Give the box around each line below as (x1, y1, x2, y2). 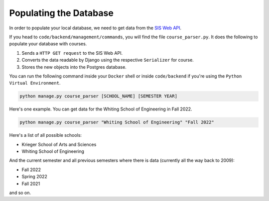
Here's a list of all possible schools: (9, 132, 82, 138)
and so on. (9, 190, 31, 196)
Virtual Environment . (9, 80, 61, 86)
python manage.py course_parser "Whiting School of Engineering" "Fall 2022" (19, 119, 214, 125)
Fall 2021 (21, 181, 40, 187)
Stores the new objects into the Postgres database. (21, 64, 127, 70)
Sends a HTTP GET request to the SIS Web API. (21, 50, 123, 56)
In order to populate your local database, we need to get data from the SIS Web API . (9, 25, 182, 31)
